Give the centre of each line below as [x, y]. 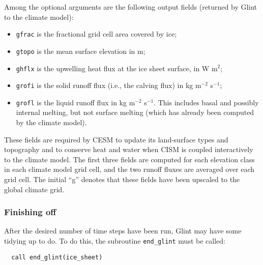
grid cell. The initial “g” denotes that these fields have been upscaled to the [122, 179]
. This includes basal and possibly [206, 102]
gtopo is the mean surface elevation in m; [81, 51]
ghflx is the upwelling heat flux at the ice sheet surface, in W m [117, 68]
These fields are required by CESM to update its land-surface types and [116, 139]
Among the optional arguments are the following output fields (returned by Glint [131, 7]
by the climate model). [51, 122]
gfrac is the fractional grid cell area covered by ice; [96, 34]
